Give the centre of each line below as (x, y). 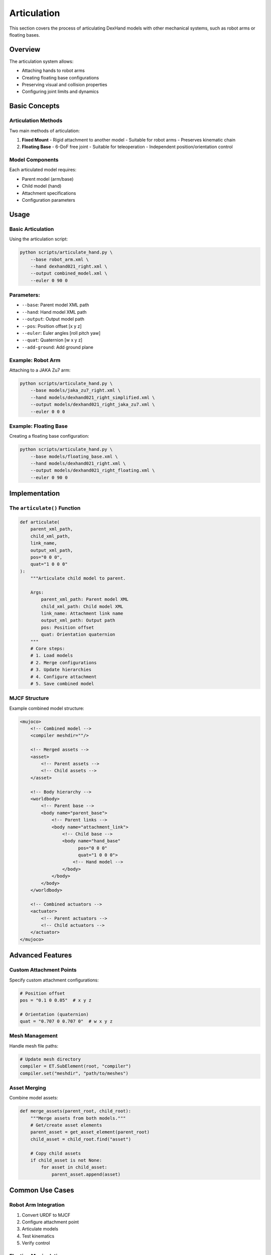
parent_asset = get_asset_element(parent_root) (90, 1132)
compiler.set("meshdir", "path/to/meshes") (74, 1073)
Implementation (35, 494)
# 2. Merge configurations (64, 662)
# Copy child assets (56, 1153)
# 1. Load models (52, 656)
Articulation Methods (36, 120)
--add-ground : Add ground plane (58, 347)
